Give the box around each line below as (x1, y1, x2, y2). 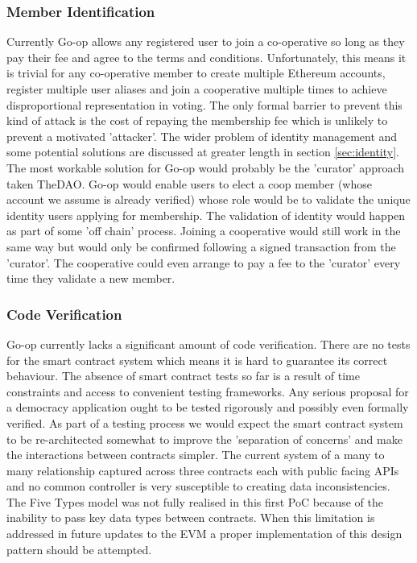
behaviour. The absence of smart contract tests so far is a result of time (6, 367, 360, 384)
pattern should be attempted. (6, 540, 152, 557)
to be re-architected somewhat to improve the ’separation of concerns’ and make (6, 430, 403, 447)
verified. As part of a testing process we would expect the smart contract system (6, 414, 403, 431)
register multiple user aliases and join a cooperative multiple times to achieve (6, 81, 387, 97)
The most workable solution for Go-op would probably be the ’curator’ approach (6, 159, 405, 176)
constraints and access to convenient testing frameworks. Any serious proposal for (6, 383, 409, 399)
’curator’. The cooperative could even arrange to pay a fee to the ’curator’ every (6, 254, 401, 271)
